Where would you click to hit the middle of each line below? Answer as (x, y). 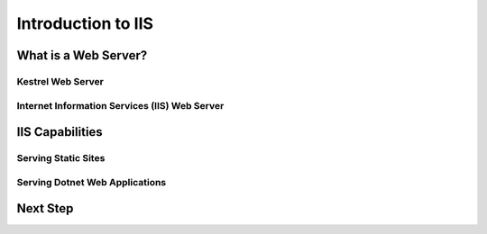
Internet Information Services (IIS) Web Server (120, 105)
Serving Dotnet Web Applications (92, 182)
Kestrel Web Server (60, 81)
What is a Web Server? (82, 55)
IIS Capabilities (60, 132)
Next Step (45, 208)
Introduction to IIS (85, 23)
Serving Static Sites (61, 158)
